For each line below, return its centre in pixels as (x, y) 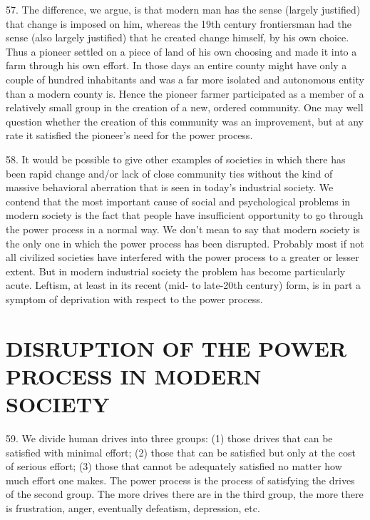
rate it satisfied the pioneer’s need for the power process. (129, 135)
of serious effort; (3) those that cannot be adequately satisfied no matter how (174, 466)
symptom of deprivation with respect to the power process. (134, 299)
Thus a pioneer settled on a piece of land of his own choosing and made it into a (181, 51)
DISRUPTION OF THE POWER (176, 348)
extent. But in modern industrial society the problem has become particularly (176, 271)
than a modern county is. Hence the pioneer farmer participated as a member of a (185, 93)
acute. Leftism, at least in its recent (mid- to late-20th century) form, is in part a (184, 285)
